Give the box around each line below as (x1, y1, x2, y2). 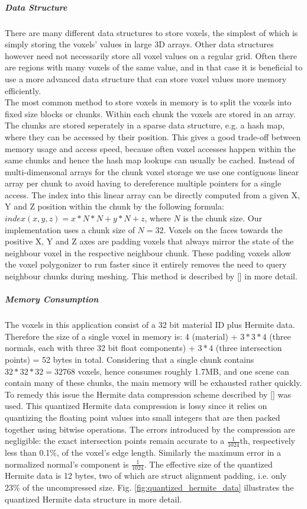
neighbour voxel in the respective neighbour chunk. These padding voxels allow (5, 246, 291, 259)
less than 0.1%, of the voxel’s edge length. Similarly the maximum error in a (5, 446, 282, 458)
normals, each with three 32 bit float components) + (5, 342, 195, 354)
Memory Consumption (5, 293, 99, 305)
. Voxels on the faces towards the (163, 223, 283, 236)
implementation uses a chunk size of (5, 223, 135, 236)
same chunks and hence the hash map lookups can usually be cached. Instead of (5, 154, 295, 166)
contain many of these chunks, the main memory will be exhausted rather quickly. (5, 376, 302, 389)
